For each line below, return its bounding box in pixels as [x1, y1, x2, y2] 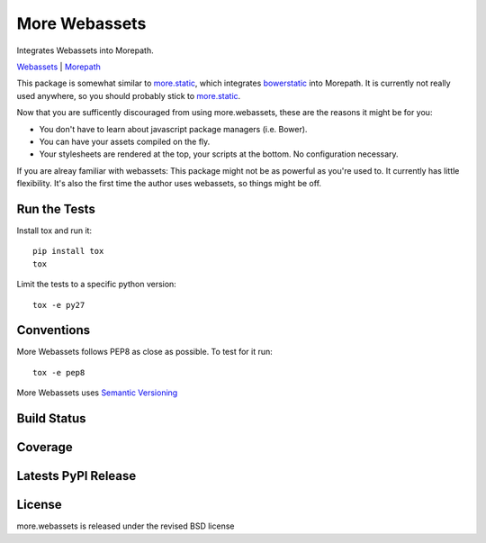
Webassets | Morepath [16, 61, 101, 72]
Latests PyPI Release [16, 468, 137, 484]
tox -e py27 [32, 300, 85, 310]
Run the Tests [16, 201, 96, 216]
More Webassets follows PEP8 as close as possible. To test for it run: [16, 347, 274, 357]
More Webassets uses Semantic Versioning [16, 387, 178, 398]
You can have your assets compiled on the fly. [39, 136, 211, 147]
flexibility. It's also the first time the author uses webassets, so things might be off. [16, 178, 322, 189]
